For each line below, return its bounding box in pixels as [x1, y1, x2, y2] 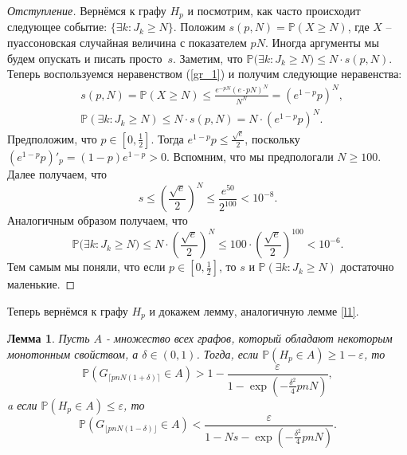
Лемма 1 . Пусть [7, 330, 90, 347]
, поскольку [245, 130, 300, 147]
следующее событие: [7, 18, 108, 35]
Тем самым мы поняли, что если [7, 258, 166, 275]
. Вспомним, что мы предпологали [166, 147, 334, 164]
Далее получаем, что [7, 165, 108, 182]
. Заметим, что [173, 49, 243, 66]
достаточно [340, 258, 394, 275]
